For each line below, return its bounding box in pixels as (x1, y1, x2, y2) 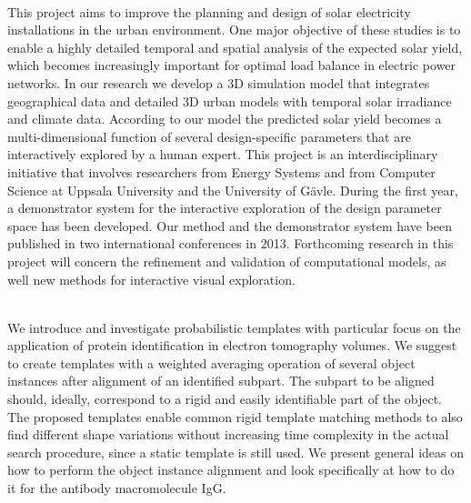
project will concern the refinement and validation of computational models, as (7, 251, 446, 270)
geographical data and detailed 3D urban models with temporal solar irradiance (7, 91, 452, 110)
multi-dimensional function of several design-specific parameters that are (7, 126, 411, 146)
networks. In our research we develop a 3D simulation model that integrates (7, 73, 430, 92)
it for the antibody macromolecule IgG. (7, 478, 226, 498)
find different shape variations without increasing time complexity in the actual (7, 425, 449, 444)
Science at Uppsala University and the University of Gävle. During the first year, (7, 180, 458, 199)
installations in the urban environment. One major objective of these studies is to (7, 20, 461, 39)
